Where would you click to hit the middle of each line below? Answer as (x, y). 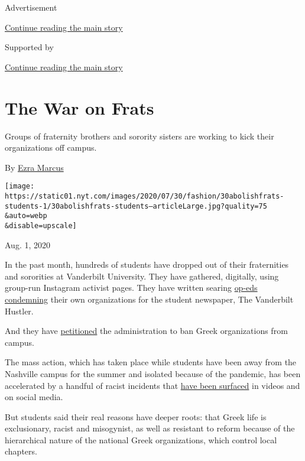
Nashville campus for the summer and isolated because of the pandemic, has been (153, 373)
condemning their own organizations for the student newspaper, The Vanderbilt (149, 299)
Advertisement (31, 7)
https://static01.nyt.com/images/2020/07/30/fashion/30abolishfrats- (145, 196)
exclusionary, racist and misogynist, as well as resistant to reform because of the (150, 428)
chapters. (21, 451)
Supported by (29, 47)
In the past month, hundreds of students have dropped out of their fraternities (147, 264)
